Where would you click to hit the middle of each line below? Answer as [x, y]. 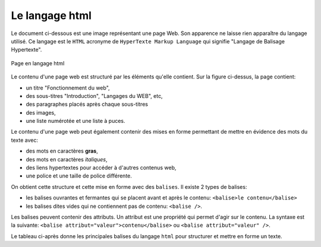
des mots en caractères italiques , [67, 159]
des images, [41, 112]
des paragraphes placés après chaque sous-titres [87, 104]
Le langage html [51, 15]
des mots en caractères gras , [62, 151]
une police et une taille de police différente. [79, 176]
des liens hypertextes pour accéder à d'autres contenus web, [101, 168]
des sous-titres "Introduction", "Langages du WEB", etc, [94, 96]
